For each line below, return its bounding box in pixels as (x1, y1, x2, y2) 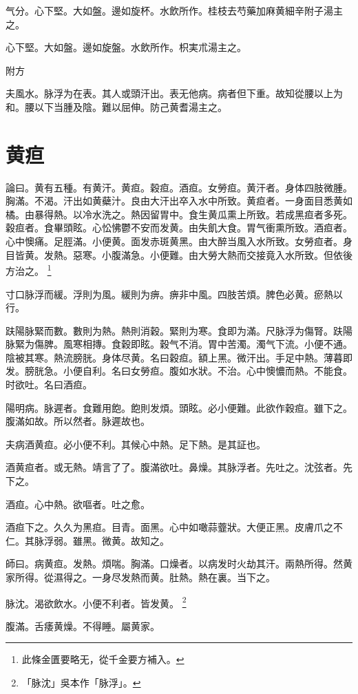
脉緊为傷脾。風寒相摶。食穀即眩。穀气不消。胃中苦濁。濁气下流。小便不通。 (6, 337, 352, 351)
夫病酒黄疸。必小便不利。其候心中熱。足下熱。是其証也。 (6, 437, 266, 451)
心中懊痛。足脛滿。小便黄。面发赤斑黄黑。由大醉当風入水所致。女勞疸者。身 (6, 234, 352, 249)
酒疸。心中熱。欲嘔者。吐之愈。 (6, 496, 150, 511)
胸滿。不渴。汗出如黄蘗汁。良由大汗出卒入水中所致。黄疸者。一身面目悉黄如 (6, 193, 352, 208)
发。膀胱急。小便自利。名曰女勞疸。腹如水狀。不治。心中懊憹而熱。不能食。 (6, 364, 352, 378)
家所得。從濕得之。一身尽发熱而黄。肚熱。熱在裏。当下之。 (6, 570, 275, 584)
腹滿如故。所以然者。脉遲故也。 (6, 414, 150, 428)
